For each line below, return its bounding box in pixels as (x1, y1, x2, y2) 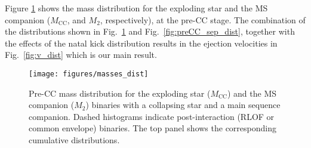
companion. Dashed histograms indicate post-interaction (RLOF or (29, 110, 275, 122)
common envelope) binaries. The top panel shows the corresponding (29, 122, 276, 134)
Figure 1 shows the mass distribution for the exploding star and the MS (5, 2, 268, 14)
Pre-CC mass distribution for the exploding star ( (29, 87, 211, 99)
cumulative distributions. (29, 134, 120, 146)
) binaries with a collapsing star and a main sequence (85, 98, 281, 111)
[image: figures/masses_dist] (29, 69, 149, 78)
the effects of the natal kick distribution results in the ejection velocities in (5, 36, 278, 49)
